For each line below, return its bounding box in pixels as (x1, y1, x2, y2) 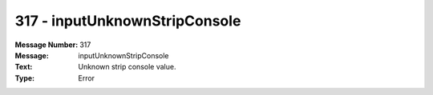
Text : (14, 62, 33, 72)
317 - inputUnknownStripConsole (14, 12, 241, 30)
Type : (14, 73, 35, 83)
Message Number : (14, 40, 79, 49)
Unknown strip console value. (78, 62, 176, 72)
